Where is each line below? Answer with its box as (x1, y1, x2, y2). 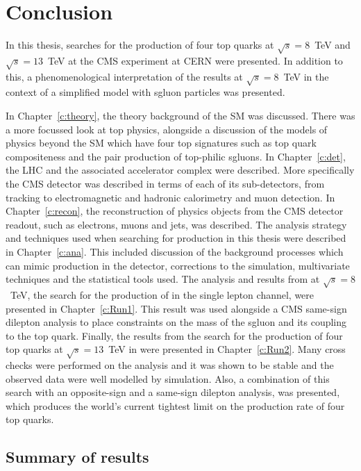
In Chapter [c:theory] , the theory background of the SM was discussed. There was (6, 108, 355, 123)
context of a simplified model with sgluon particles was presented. (6, 85, 285, 99)
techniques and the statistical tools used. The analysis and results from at (6, 272, 320, 286)
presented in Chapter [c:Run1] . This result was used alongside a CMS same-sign (6, 301, 347, 315)
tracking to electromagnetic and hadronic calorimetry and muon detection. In (6, 190, 335, 204)
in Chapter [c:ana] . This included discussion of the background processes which (6, 244, 344, 258)
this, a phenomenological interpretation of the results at (6, 69, 243, 83)
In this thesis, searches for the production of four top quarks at (6, 38, 274, 52)
